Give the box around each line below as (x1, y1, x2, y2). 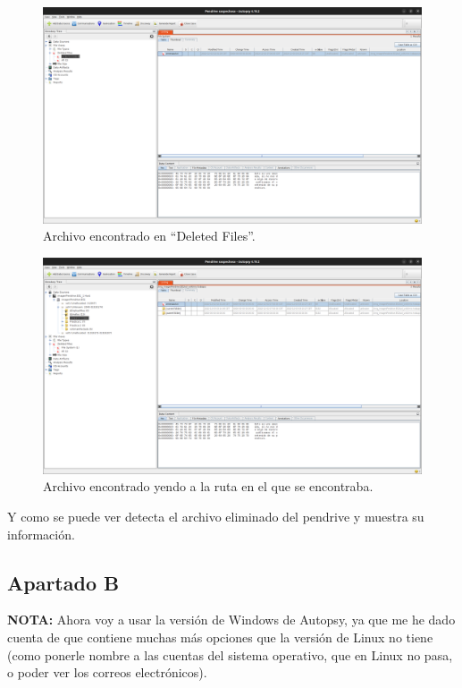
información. (7, 524, 75, 543)
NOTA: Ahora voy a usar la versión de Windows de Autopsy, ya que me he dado (7, 610, 456, 629)
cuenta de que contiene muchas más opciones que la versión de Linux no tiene (7, 627, 433, 646)
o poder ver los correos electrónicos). (7, 663, 207, 682)
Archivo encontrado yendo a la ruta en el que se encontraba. (43, 477, 374, 496)
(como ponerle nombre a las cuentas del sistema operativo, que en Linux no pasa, (7, 645, 453, 664)
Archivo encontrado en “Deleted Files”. (43, 226, 256, 245)
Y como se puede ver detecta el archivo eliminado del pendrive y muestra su (7, 507, 424, 525)
